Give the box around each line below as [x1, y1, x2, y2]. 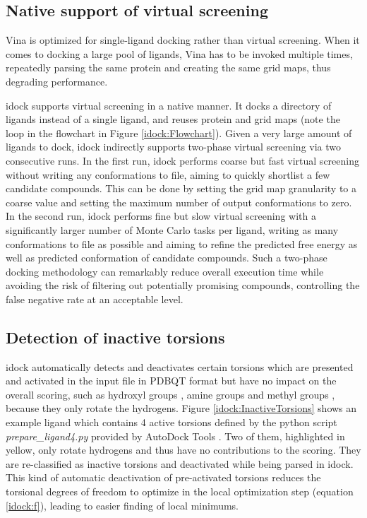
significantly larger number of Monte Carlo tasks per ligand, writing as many [6, 222, 339, 237]
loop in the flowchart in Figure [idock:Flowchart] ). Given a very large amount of [6, 125, 352, 140]
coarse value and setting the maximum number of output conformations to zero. [6, 194, 352, 209]
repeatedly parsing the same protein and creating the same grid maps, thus [6, 60, 331, 75]
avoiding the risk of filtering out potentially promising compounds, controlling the [6, 278, 360, 293]
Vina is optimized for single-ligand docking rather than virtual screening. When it [6, 33, 360, 47]
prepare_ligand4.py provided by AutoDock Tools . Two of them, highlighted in [6, 428, 345, 443]
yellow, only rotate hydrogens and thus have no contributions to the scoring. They [6, 442, 361, 457]
